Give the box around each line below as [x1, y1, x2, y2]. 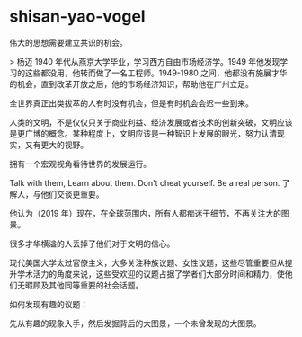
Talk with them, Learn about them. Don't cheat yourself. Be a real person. [9, 177, 280, 188]
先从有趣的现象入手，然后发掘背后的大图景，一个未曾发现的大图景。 [9, 317, 262, 329]
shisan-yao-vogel [9, 6, 146, 27]
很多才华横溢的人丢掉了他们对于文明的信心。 [9, 238, 175, 249]
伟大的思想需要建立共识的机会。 [9, 37, 128, 48]
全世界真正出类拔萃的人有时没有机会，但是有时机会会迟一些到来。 [9, 97, 253, 109]
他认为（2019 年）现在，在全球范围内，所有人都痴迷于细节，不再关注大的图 [9, 208, 289, 218]
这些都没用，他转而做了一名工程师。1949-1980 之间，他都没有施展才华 [24, 67, 288, 78]
